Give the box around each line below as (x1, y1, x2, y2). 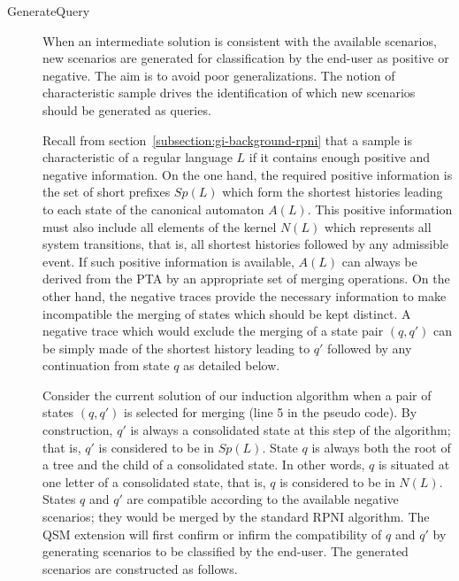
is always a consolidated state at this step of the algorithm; (130, 421, 451, 439)
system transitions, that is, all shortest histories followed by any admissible (42, 235, 449, 253)
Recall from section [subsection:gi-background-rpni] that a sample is (42, 130, 413, 149)
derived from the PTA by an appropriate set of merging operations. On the (42, 269, 450, 288)
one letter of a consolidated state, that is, (42, 472, 266, 491)
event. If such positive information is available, (42, 252, 295, 270)
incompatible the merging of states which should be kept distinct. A (42, 304, 411, 322)
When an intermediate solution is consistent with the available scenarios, (42, 31, 437, 50)
